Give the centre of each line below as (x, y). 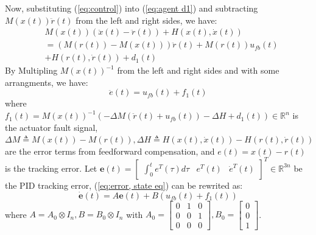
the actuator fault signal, (51, 127)
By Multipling (31, 70)
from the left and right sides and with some (198, 70)
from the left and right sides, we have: (146, 20)
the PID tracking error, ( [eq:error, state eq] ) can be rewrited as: (124, 185)
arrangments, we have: (47, 82)
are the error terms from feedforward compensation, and (110, 151)
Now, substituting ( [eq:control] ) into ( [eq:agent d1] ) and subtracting (132, 8)
